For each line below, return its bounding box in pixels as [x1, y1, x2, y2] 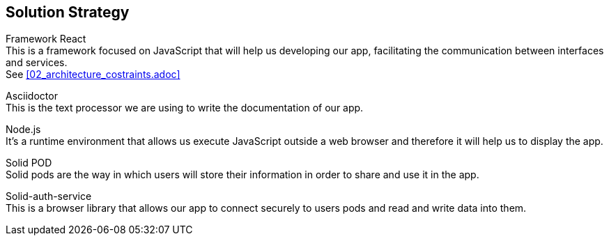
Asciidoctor [6, 90, 58, 102]
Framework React [6, 33, 86, 45]
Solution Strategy [6, 3, 130, 21]
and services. [6, 56, 68, 69]
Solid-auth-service [6, 190, 92, 203]
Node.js [6, 123, 41, 136]
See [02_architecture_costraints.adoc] [6, 68, 180, 81]
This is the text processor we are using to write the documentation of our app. [6, 102, 364, 114]
